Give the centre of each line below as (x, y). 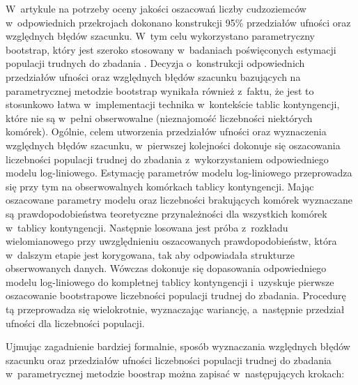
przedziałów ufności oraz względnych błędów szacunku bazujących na (153, 76)
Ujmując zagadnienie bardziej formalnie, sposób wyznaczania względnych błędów (178, 346)
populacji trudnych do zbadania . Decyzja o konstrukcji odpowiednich (155, 63)
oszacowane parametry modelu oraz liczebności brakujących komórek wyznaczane (179, 200)
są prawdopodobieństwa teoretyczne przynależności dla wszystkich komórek (166, 213)
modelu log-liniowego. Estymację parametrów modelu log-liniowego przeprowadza (179, 173)
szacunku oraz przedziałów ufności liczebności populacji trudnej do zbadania (169, 360)
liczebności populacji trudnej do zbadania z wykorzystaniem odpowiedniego (167, 159)
